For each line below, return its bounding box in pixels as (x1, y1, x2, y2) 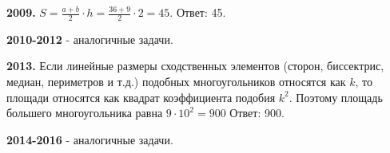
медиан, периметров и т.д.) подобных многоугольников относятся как (6, 73, 346, 90)
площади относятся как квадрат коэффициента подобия (6, 88, 276, 105)
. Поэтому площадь (289, 88, 383, 105)
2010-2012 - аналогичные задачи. (6, 30, 173, 47)
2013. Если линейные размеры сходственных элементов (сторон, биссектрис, (6, 57, 384, 74)
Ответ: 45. (176, 4, 226, 20)
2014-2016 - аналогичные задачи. (6, 131, 173, 147)
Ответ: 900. (229, 104, 285, 121)
